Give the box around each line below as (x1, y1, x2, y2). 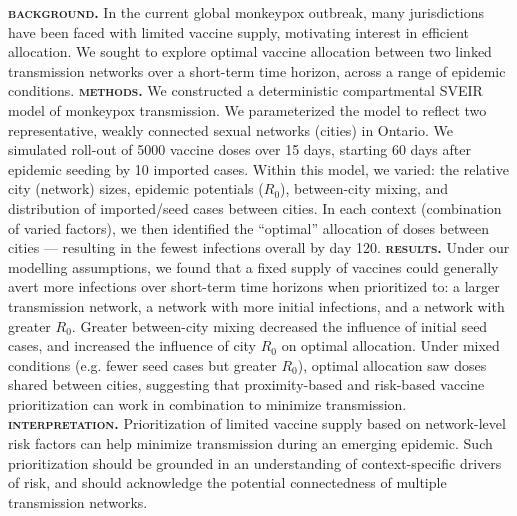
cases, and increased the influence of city (8, 335, 256, 356)
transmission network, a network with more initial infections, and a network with (8, 295, 505, 316)
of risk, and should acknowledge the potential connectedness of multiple (8, 472, 447, 493)
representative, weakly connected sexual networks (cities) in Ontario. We (8, 119, 453, 140)
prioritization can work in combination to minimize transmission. (8, 393, 407, 414)
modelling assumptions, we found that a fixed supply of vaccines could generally (8, 256, 499, 277)
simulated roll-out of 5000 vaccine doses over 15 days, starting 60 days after (8, 139, 471, 160)
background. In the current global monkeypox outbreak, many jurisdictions (8, 2, 485, 22)
